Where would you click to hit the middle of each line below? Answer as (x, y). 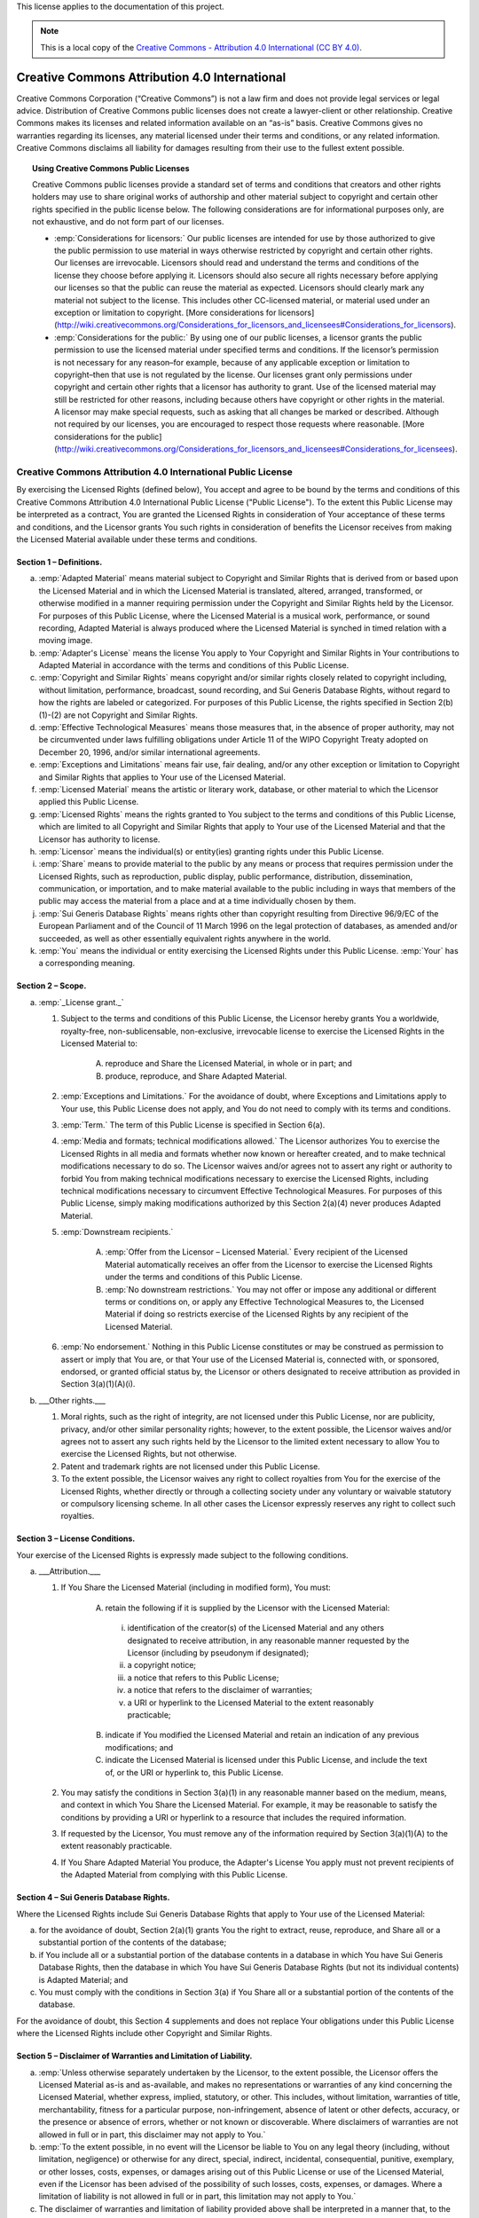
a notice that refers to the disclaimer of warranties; (220, 1690)
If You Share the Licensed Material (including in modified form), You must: (196, 1587)
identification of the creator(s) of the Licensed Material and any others (256, 1628)
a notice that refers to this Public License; (203, 1678)
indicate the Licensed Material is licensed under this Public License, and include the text (266, 1760)
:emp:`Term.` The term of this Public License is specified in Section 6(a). (193, 1125)
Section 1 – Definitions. (59, 562)
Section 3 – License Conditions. (76, 1538)
